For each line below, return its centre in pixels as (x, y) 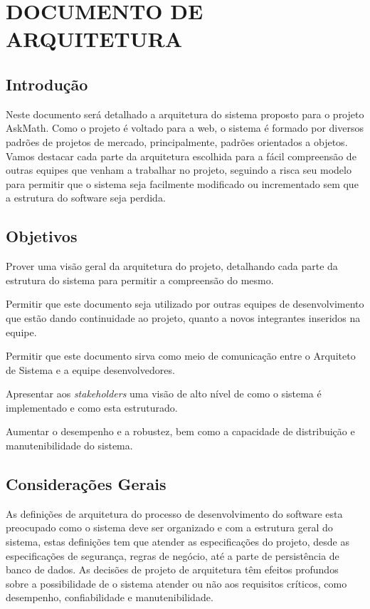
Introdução (47, 84)
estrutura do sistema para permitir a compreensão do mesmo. (140, 280)
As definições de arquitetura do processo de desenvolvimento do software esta (174, 513)
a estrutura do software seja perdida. (86, 198)
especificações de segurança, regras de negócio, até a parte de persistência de (173, 555)
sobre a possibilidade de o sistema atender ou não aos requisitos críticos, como (176, 583)
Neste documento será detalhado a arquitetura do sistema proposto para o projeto (185, 114)
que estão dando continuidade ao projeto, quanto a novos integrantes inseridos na (183, 317)
